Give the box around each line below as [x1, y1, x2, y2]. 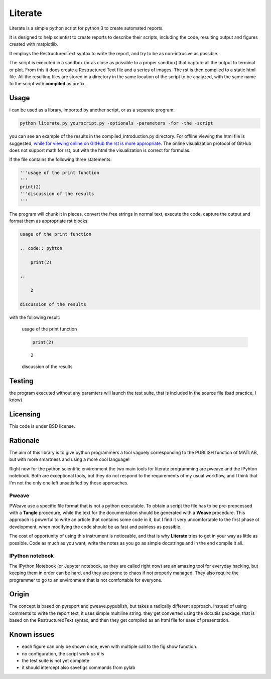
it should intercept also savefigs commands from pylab [22, 664, 135, 670]
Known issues [9, 630, 55, 639]
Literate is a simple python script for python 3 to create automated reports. [9, 25, 164, 31]
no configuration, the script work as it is [22, 650, 105, 656]
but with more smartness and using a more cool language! [9, 456, 130, 462]
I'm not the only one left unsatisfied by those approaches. [9, 479, 129, 486]
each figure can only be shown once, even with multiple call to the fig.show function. [22, 643, 198, 649]
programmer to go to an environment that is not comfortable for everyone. [9, 577, 163, 583]
